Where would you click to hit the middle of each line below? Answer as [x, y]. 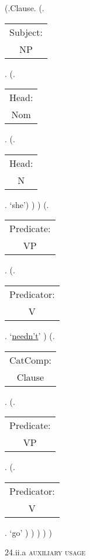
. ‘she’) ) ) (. [27, 204]
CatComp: [31, 360]
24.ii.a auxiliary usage [45, 552]
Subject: [26, 32]
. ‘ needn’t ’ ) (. [30, 335]
